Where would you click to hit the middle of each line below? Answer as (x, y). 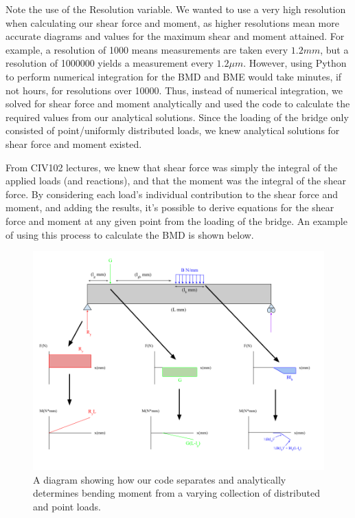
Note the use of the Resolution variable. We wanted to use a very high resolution (176, 9)
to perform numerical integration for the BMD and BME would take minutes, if (174, 76)
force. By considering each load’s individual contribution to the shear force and (172, 194)
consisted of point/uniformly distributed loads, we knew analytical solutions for (173, 130)
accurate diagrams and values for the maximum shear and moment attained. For (175, 36)
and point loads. (67, 506)
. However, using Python (295, 63)
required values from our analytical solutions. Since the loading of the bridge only (177, 117)
